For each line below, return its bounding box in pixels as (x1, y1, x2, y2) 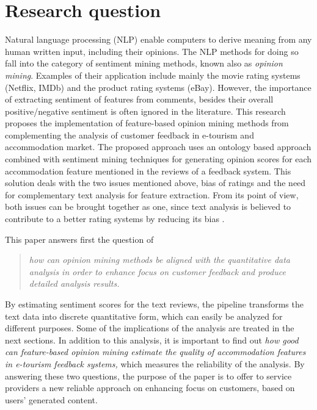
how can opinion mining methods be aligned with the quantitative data (29, 253, 290, 266)
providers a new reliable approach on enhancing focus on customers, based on (5, 381, 295, 394)
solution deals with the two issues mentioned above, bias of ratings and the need (5, 176, 306, 189)
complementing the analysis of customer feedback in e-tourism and (5, 128, 254, 141)
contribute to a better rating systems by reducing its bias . (5, 212, 225, 225)
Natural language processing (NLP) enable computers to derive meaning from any (5, 33, 312, 46)
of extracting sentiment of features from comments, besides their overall (5, 93, 274, 106)
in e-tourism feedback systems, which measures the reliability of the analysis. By (5, 357, 305, 370)
